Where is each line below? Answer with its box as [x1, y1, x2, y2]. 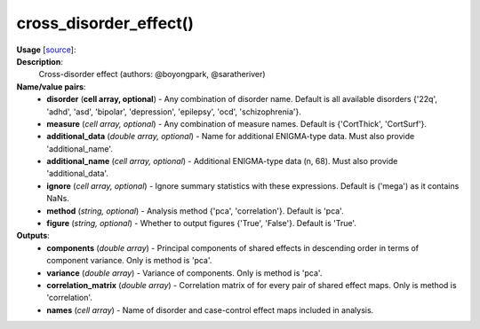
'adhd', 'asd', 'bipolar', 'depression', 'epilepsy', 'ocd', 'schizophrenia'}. [46, 106, 302, 117]
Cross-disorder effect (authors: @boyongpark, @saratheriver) [38, 69, 266, 80]
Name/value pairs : [16, 81, 86, 92]
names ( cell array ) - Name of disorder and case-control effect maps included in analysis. [46, 304, 374, 315]
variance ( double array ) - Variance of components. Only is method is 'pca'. [46, 267, 323, 278]
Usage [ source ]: [16, 44, 76, 55]
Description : [16, 56, 64, 67]
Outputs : [16, 231, 51, 241]
